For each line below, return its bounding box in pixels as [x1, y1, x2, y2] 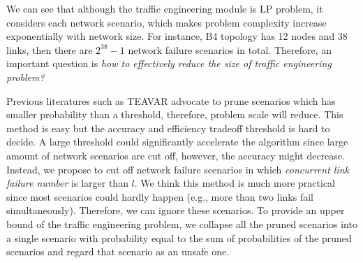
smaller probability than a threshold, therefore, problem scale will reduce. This [6, 107, 343, 122]
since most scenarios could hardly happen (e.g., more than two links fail [6, 189, 313, 204]
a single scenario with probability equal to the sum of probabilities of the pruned [6, 230, 352, 245]
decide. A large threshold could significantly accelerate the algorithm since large [6, 134, 348, 149]
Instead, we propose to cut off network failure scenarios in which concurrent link [6, 162, 350, 176]
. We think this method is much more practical [134, 176, 335, 190]
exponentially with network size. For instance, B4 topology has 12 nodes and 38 [6, 29, 348, 43]
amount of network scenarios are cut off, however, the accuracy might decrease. [6, 148, 345, 162]
